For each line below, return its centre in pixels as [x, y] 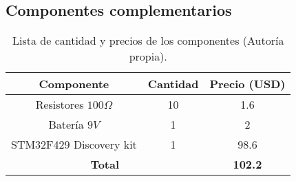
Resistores [60, 105]
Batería [66, 125]
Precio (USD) [247, 84]
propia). [148, 56]
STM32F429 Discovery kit [74, 145]
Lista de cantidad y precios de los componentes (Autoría [148, 41]
